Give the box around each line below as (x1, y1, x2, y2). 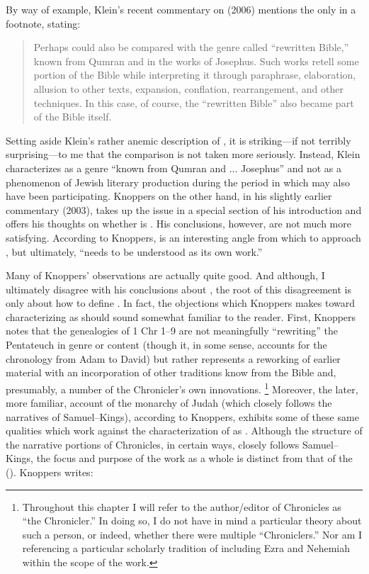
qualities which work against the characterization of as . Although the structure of (6, 423, 363, 438)
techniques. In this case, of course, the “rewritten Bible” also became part (33, 95, 354, 110)
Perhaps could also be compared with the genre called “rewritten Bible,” (33, 40, 349, 55)
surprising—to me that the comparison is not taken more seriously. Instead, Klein (6, 147, 361, 162)
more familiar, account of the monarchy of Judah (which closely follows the (6, 395, 332, 410)
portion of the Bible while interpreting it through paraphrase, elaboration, (33, 67, 356, 82)
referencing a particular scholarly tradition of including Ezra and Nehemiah (22, 541, 351, 556)
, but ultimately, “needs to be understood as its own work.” (6, 244, 263, 259)
